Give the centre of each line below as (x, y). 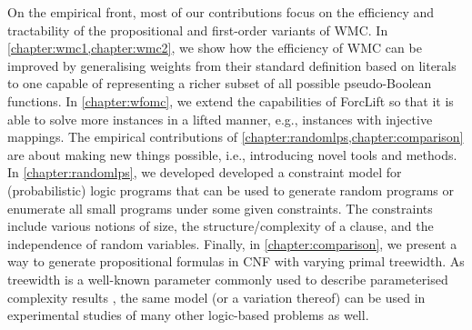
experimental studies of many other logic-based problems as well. (188, 315)
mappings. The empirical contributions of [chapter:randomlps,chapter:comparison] (236, 137)
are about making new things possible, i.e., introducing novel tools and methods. (232, 154)
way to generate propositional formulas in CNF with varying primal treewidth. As (236, 261)
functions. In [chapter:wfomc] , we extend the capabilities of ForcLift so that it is (231, 100)
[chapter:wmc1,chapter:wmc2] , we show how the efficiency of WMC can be (215, 48)
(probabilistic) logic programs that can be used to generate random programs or (231, 190)
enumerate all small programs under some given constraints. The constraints (220, 208)
